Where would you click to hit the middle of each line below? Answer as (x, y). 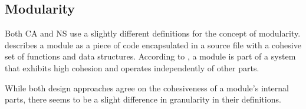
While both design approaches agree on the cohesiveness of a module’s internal (147, 87)
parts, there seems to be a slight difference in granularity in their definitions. (143, 99)
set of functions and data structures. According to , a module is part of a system (150, 56)
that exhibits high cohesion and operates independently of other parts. (132, 67)
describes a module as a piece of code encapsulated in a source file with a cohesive (153, 44)
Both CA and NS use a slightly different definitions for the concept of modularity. (153, 33)
